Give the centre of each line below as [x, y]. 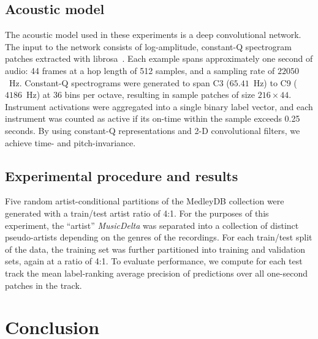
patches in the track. [44, 285]
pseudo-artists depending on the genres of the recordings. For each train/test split [159, 237]
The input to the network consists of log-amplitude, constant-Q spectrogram [148, 46]
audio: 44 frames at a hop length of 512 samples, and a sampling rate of [140, 70]
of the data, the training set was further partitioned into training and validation [155, 249]
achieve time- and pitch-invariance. [70, 142]
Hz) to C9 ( [275, 82]
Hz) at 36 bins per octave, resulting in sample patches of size [140, 95]
